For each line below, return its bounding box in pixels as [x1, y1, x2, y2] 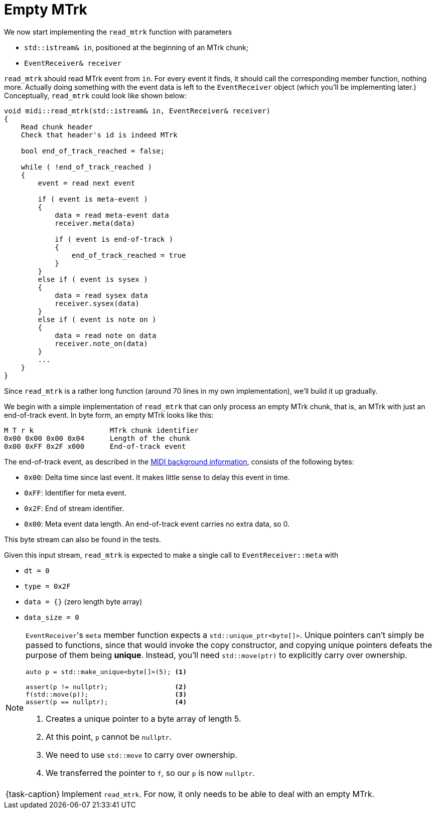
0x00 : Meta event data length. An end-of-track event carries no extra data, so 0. [24, 519, 290, 528]
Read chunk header [21, 122, 93, 131]
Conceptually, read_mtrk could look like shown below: [4, 91, 187, 100]
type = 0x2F [24, 582, 71, 590]
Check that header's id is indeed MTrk [21, 130, 178, 139]
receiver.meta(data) [55, 219, 135, 227]
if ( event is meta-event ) [38, 195, 148, 203]
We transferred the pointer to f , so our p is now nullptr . [46, 767, 255, 778]
